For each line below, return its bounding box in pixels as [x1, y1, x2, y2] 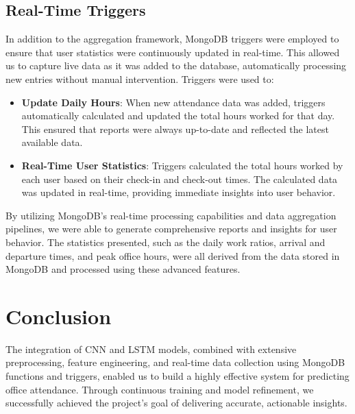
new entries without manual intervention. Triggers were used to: [5, 71, 274, 86]
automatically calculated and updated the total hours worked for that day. [21, 108, 335, 123]
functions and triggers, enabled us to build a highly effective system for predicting [5, 369, 350, 383]
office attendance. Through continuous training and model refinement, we [5, 382, 314, 396]
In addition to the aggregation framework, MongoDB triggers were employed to [5, 32, 339, 46]
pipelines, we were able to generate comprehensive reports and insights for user [5, 221, 337, 236]
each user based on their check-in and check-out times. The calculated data [21, 171, 338, 186]
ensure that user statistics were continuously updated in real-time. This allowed [5, 45, 340, 59]
